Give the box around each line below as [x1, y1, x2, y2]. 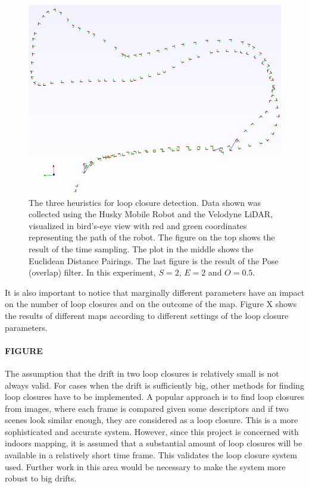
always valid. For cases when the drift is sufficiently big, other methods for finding [5, 378, 304, 391]
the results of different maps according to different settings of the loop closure [5, 309, 289, 321]
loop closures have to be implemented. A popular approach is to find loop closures [5, 390, 304, 403]
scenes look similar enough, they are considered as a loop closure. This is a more [5, 414, 298, 426]
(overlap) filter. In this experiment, [29, 266, 156, 279]
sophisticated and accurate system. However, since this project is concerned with [5, 425, 299, 437]
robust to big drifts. [5, 472, 77, 484]
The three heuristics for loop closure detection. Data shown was [29, 196, 261, 208]
